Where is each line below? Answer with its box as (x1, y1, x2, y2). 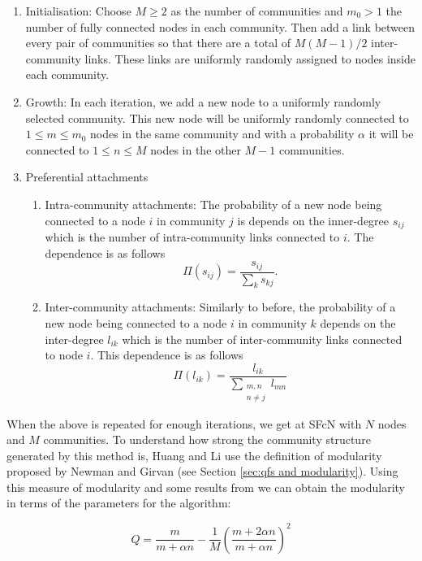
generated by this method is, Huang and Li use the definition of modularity (6, 446, 382, 463)
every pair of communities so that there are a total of (25, 34, 291, 51)
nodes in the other (150, 141, 241, 158)
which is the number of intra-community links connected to (45, 228, 340, 245)
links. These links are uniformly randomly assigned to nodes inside (84, 50, 416, 67)
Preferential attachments (25, 168, 149, 185)
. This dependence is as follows (90, 346, 243, 363)
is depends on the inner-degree (237, 211, 390, 228)
